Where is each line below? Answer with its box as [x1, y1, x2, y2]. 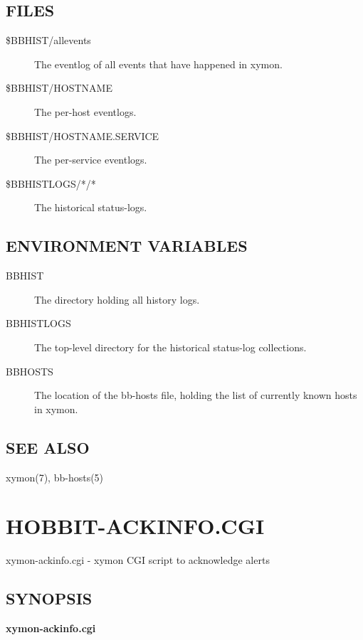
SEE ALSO [6, 436, 90, 458]
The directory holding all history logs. [34, 292, 200, 306]
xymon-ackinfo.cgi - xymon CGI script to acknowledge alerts [6, 553, 270, 567]
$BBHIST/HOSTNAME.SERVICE [6, 128, 159, 143]
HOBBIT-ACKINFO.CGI [6, 511, 265, 540]
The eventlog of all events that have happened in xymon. [34, 56, 283, 71]
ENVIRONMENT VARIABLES [6, 235, 248, 257]
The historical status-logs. [34, 200, 147, 215]
